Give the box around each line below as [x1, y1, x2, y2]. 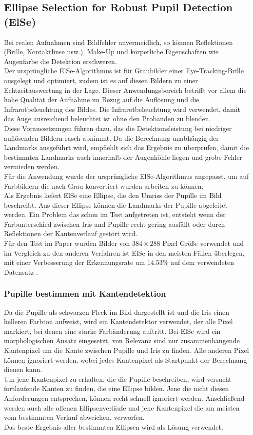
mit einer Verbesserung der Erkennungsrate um [4, 257, 145, 267]
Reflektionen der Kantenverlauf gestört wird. [4, 228, 137, 239]
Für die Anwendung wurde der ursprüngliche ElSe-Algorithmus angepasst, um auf [4, 171, 249, 181]
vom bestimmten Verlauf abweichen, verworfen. [4, 412, 145, 422]
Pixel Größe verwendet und [162, 238, 244, 248]
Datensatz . [4, 266, 38, 277]
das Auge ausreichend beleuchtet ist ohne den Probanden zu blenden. [4, 113, 211, 124]
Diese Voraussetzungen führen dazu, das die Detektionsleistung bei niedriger [4, 123, 232, 133]
